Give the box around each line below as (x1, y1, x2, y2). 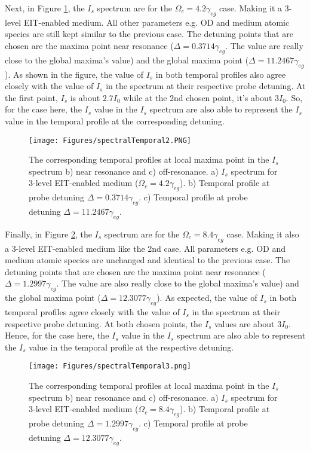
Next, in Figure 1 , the (5, 2, 85, 14)
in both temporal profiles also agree (155, 68, 286, 80)
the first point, (5, 91, 58, 103)
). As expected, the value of (156, 291, 257, 304)
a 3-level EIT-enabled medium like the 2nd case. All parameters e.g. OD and (5, 242, 286, 254)
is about (70, 91, 100, 103)
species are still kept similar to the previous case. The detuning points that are (5, 28, 293, 40)
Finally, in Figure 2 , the (5, 227, 92, 240)
